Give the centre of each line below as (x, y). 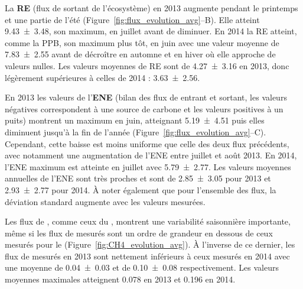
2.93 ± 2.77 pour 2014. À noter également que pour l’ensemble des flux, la (141, 189)
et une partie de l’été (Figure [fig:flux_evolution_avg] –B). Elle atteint (132, 19)
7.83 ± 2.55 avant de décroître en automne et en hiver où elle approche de (140, 54)
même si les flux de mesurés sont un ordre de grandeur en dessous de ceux (139, 233)
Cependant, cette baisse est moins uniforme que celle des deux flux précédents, (147, 143)
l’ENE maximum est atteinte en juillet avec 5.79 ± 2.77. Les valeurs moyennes (148, 166)
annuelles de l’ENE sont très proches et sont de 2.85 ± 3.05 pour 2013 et (138, 178)
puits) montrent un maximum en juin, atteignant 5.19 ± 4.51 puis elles (135, 120)
